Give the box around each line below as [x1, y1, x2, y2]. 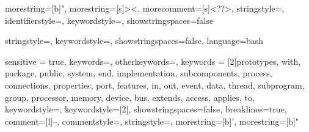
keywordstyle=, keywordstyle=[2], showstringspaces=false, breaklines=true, [5, 103, 287, 116]
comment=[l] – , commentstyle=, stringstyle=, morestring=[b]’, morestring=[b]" [5, 114, 299, 127]
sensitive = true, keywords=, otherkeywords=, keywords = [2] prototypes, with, [5, 54, 301, 67]
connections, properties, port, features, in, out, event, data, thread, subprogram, [5, 78, 305, 91]
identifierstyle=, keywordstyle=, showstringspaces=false [5, 13, 213, 26]
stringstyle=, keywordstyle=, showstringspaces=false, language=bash [5, 34, 264, 47]
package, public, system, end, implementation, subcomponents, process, [5, 67, 272, 79]
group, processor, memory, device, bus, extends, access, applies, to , [5, 90, 255, 103]
